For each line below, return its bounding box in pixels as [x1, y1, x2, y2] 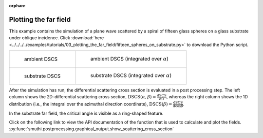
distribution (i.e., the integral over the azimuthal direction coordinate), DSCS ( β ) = [9, 101, 172, 107]
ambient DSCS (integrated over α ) [90, 56, 169, 62]
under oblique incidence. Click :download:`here [9, 35, 104, 41]
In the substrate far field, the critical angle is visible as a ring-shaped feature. [9, 110, 164, 116]
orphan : [9, 3, 26, 8]
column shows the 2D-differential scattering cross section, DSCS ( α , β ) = [9, 94, 156, 100]
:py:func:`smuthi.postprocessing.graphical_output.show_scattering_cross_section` [9, 126, 174, 132]
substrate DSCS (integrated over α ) [90, 72, 172, 79]
